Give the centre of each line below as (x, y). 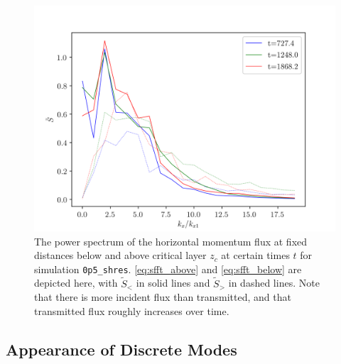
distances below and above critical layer (120, 255)
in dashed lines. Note (274, 283)
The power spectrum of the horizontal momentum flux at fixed (171, 241)
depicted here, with (76, 283)
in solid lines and (173, 283)
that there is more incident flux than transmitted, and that (163, 297)
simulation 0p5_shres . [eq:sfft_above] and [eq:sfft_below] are (168, 269)
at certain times (255, 255)
